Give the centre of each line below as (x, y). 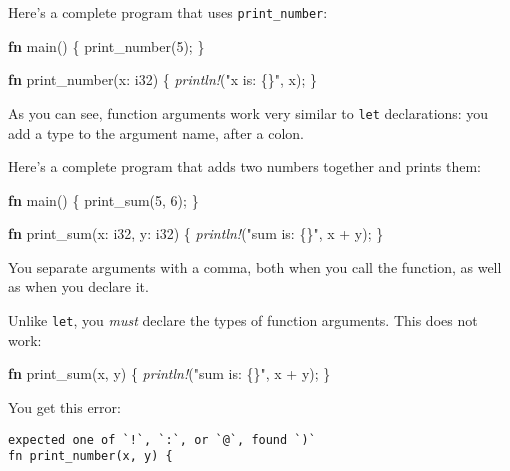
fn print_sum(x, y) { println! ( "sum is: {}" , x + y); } (169, 373)
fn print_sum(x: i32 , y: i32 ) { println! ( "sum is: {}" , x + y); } (196, 233)
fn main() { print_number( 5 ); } (106, 45)
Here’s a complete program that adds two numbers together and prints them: (245, 166)
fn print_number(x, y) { (90, 456)
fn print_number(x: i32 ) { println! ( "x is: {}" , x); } (163, 79)
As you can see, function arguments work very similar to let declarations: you (248, 112)
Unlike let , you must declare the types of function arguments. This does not (243, 320)
